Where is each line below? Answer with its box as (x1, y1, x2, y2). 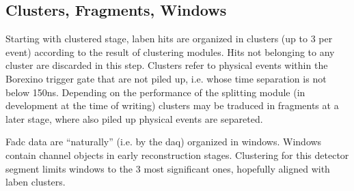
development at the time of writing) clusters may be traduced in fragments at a (5, 98, 339, 113)
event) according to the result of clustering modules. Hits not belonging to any (5, 44, 335, 59)
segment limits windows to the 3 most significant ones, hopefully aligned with (5, 161, 330, 175)
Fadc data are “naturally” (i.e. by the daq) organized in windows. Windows (5, 134, 322, 149)
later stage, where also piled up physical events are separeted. (5, 111, 263, 126)
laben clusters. (5, 175, 66, 189)
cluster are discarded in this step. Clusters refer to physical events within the (5, 58, 328, 72)
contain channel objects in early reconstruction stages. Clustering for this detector (5, 147, 349, 162)
